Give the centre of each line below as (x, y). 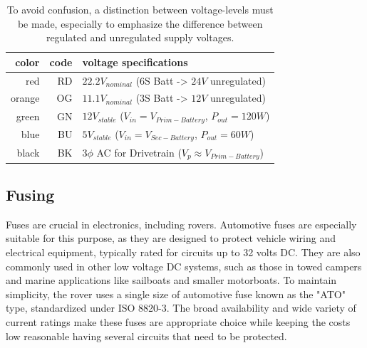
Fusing (30, 195)
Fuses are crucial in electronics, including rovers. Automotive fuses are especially (181, 224)
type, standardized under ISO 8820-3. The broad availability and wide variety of (181, 308)
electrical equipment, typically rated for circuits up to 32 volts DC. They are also (183, 252)
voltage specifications (135, 62)
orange (25, 98)
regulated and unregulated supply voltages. (140, 37)
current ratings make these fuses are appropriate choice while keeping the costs (178, 322)
